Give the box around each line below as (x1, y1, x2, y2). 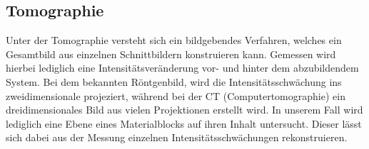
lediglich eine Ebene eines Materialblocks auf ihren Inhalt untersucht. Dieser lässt (6, 116, 362, 131)
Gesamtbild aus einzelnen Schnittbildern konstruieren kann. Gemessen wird (6, 46, 336, 61)
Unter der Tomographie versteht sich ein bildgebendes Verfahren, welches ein (6, 33, 342, 48)
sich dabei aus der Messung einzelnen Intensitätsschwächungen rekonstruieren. (6, 130, 348, 145)
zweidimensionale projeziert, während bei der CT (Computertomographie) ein (6, 88, 345, 103)
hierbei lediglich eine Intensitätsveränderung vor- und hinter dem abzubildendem (6, 60, 359, 75)
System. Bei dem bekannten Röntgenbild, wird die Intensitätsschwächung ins (6, 74, 342, 89)
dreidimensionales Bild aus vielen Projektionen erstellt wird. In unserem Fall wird (6, 102, 363, 117)
